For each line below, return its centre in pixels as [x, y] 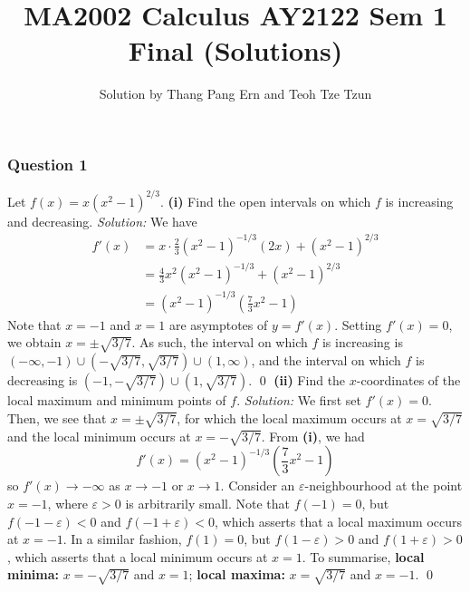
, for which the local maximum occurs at [289, 417]
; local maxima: [237, 574]
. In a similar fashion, [122, 539]
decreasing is [43, 380]
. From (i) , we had [313, 436]
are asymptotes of [218, 324]
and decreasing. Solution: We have [102, 221]
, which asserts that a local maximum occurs [338, 521]
